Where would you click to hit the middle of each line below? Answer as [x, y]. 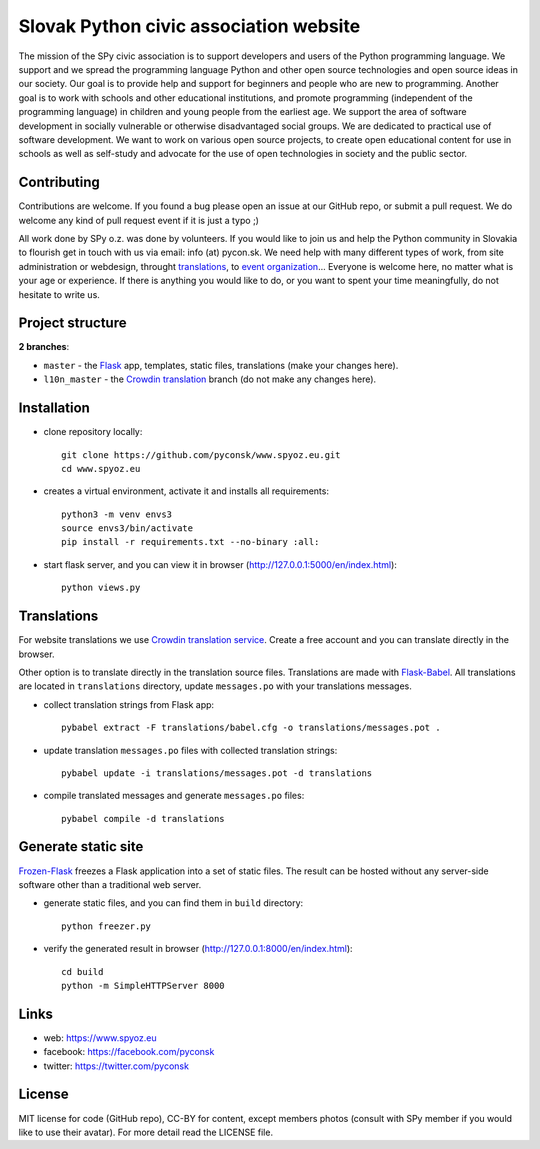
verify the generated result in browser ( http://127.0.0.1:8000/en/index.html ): [198, 949]
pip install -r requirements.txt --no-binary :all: [190, 542]
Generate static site [81, 846]
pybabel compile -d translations [143, 818]
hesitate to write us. [59, 294]
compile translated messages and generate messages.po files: [174, 796]
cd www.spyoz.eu [101, 468]
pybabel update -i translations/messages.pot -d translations [217, 773]
